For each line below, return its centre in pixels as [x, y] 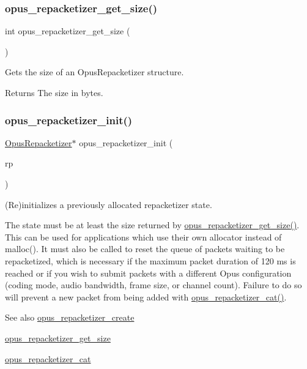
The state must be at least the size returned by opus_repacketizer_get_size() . [152, 225]
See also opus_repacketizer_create [70, 317]
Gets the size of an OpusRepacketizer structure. [94, 72]
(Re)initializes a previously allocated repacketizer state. [109, 204]
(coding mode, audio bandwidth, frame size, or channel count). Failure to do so [153, 285]
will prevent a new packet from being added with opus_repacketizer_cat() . [146, 296]
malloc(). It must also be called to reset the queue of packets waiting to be [145, 249]
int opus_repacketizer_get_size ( [68, 31]
